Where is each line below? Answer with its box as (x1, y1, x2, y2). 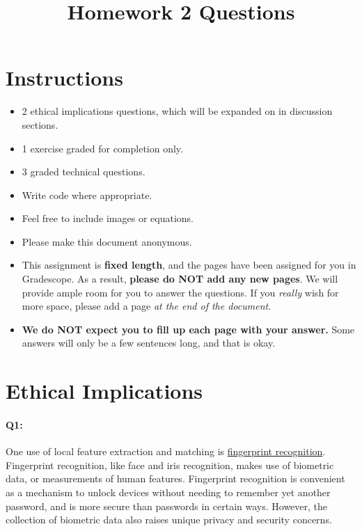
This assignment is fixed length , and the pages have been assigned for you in (22, 257, 356, 272)
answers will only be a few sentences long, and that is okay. (22, 335, 276, 350)
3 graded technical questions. (22, 164, 145, 179)
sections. (22, 117, 58, 132)
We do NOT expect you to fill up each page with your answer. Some (22, 322, 355, 336)
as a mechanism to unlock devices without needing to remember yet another (6, 484, 331, 499)
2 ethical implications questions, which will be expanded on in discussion (22, 104, 333, 118)
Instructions (6, 63, 123, 92)
